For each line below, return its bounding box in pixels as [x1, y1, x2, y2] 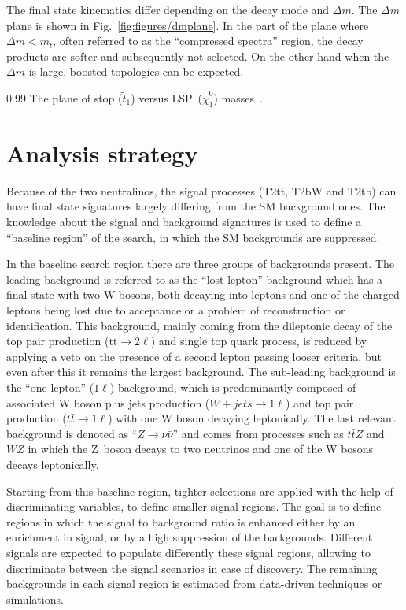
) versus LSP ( [131, 89, 203, 106]
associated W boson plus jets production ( [6, 394, 210, 411]
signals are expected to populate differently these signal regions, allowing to [6, 544, 371, 560]
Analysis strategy [6, 136, 198, 169]
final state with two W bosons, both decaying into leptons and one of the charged [6, 286, 400, 303]
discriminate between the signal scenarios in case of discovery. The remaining [6, 560, 378, 576]
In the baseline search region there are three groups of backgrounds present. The [6, 255, 395, 272]
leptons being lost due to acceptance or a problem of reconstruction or [6, 302, 345, 318]
